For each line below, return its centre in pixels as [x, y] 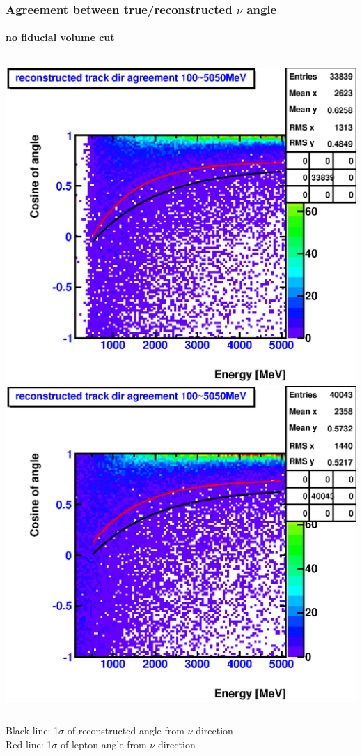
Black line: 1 [32, 731]
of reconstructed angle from [126, 731]
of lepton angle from [103, 744]
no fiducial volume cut [60, 37]
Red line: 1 [29, 744]
